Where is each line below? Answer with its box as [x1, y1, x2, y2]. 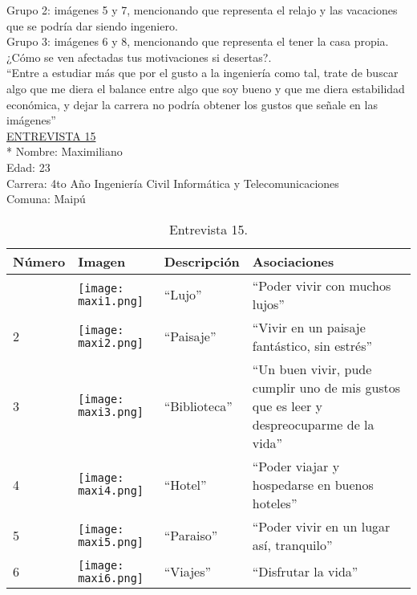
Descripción [164, 251, 240, 271]
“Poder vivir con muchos [252, 275, 391, 295]
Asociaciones [252, 251, 334, 271]
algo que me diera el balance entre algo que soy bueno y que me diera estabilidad [6, 79, 405, 96]
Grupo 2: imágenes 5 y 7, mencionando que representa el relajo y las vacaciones [6, 2, 398, 18]
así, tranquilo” [252, 535, 333, 554]
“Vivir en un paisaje [252, 317, 366, 336]
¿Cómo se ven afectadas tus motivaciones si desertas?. [6, 48, 272, 65]
